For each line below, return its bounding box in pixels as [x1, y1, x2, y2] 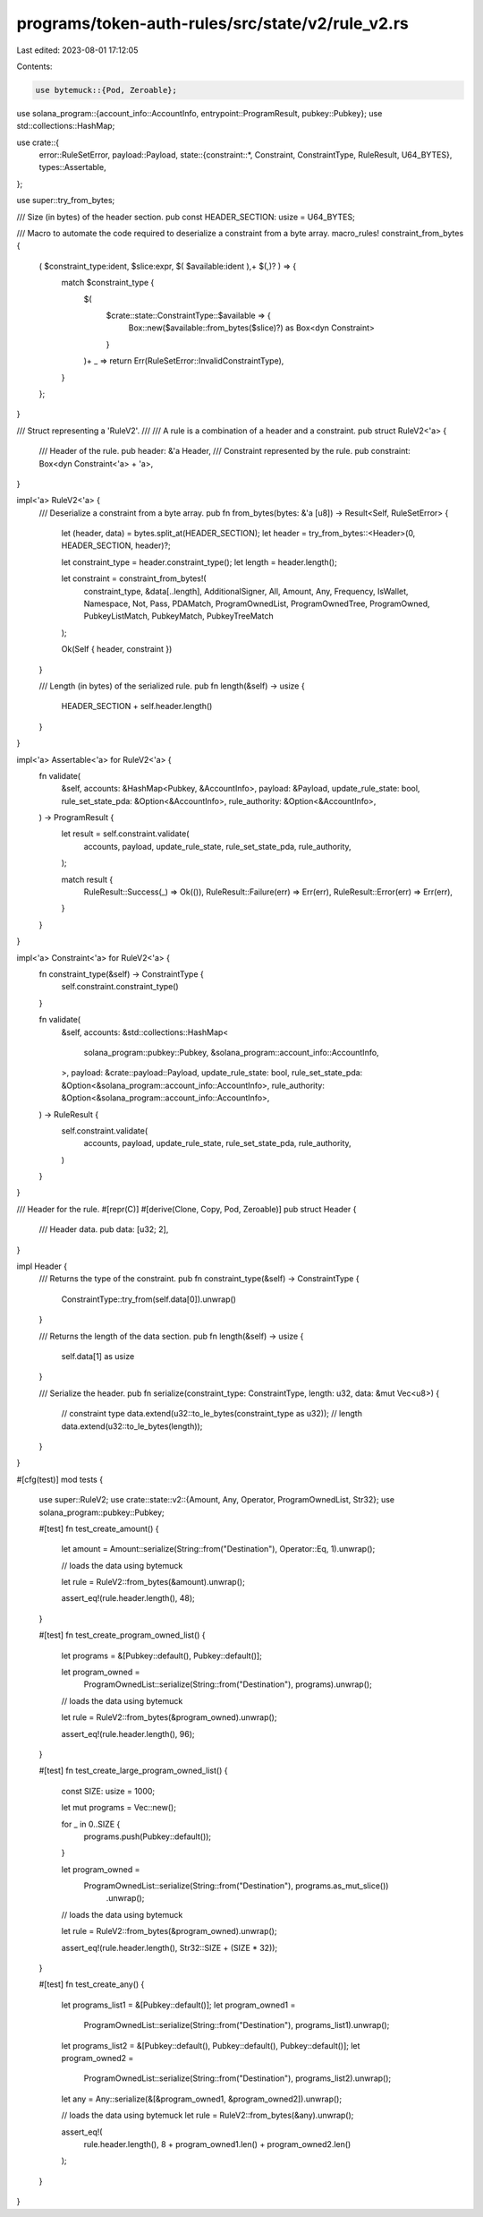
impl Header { [16, 1261, 68, 1271]
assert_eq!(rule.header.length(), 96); [61, 1728, 196, 1739]
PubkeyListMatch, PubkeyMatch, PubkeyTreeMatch [83, 611, 274, 621]
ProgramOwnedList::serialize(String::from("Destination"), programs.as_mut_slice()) [83, 1880, 389, 1891]
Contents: [16, 61, 53, 72]
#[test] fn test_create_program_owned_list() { [38, 1630, 206, 1640]
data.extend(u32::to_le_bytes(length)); [61, 1420, 203, 1432]
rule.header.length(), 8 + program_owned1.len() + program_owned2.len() [83, 2138, 352, 2149]
